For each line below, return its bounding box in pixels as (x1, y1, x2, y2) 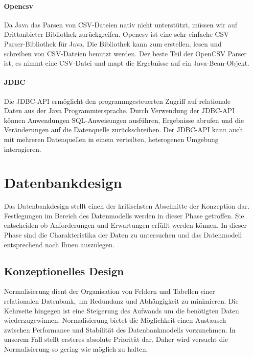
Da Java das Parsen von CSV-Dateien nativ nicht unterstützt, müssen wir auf (4, 19, 237, 29)
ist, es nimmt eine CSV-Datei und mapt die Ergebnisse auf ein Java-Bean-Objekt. (4, 58, 250, 68)
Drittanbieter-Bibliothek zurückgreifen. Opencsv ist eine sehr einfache (4, 29, 213, 39)
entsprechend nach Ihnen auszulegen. (4, 239, 115, 249)
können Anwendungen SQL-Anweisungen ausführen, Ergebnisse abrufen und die (4, 115, 244, 125)
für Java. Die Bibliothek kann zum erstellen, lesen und (58, 38, 222, 48)
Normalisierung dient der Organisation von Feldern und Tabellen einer (4, 286, 215, 296)
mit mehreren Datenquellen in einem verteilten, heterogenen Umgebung (4, 134, 219, 144)
